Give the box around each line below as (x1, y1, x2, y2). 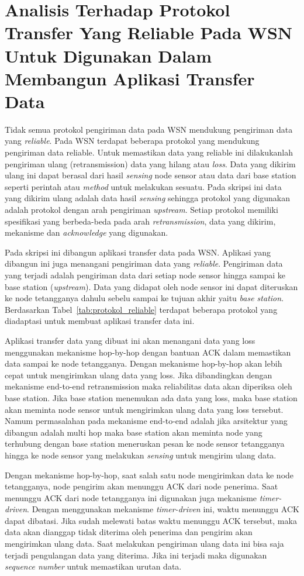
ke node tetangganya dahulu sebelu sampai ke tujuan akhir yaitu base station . (5, 292, 284, 304)
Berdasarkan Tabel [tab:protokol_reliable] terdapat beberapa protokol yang (5, 303, 278, 315)
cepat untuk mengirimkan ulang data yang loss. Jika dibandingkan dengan (5, 368, 272, 381)
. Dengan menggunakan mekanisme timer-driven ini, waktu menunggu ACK (27, 503, 299, 515)
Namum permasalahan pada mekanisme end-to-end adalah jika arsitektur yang (5, 415, 288, 427)
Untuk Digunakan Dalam (5, 43, 212, 67)
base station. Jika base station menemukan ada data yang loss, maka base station (5, 391, 298, 403)
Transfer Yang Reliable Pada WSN (5, 20, 292, 44)
